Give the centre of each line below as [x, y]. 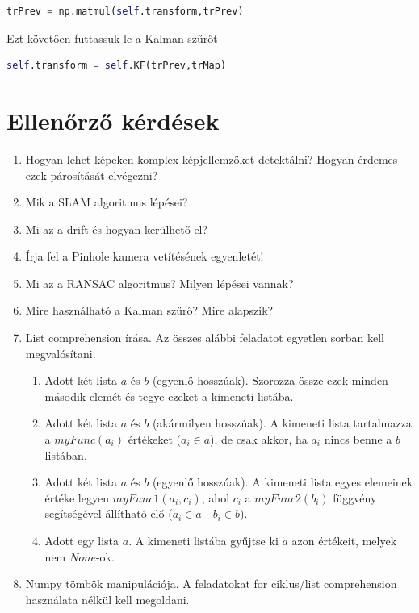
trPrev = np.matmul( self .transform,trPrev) [125, 11]
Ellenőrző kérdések [113, 120]
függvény [355, 497]
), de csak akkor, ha [259, 439]
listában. [66, 455]
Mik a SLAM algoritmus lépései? [107, 202]
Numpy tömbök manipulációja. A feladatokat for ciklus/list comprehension [211, 584]
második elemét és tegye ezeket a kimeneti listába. [169, 396]
